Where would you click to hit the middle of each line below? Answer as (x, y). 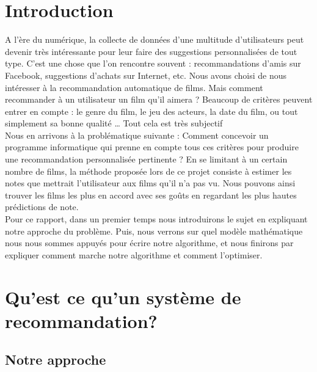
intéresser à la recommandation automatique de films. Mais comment (134, 87)
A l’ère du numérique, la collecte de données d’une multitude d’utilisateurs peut (155, 39)
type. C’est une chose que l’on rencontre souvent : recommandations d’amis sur (153, 63)
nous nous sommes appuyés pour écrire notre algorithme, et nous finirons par (149, 243)
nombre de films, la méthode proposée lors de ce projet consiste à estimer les (148, 171)
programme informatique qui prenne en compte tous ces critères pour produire (152, 147)
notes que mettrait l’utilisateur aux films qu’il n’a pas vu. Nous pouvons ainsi (150, 183)
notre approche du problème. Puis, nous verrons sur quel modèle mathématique (154, 231)
